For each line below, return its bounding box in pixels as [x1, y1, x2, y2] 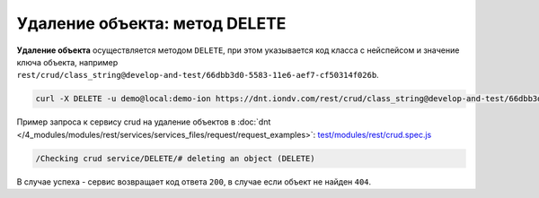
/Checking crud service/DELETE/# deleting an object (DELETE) [35, 153, 315, 163]
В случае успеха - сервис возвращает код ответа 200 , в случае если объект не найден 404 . [16, 176, 372, 187]
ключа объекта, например [16, 56, 119, 67]
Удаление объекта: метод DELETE [16, 13, 287, 33]
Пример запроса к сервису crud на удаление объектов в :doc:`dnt [16, 116, 271, 127]
